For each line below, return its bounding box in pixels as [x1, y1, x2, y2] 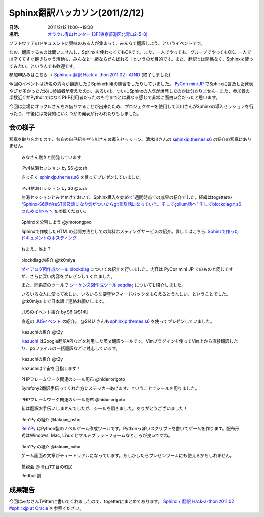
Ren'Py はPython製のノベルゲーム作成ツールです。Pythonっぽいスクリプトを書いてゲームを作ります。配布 [21, 425, 236, 431]
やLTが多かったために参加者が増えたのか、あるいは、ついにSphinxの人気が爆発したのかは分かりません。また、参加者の [9, 88, 250, 94]
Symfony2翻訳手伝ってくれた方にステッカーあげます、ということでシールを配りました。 [21, 385, 200, 391]
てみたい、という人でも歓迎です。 [9, 63, 78, 69]
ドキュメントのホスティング [21, 235, 77, 241]
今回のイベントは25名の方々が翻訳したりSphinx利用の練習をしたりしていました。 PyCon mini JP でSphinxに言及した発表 [9, 81, 254, 87]
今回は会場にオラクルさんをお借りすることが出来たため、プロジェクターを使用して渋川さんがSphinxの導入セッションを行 [9, 103, 254, 110]
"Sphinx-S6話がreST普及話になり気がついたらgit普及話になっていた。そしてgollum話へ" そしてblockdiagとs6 [21, 201, 242, 207]
